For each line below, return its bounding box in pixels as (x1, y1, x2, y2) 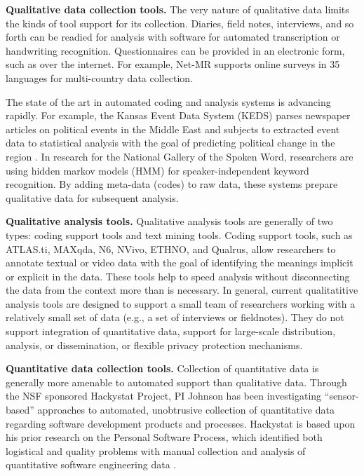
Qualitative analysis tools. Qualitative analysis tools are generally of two (6, 214, 333, 229)
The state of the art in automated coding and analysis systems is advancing (6, 94, 331, 109)
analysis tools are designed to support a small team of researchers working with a (6, 296, 356, 311)
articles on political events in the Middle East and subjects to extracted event (6, 121, 340, 136)
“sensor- (324, 388, 359, 403)
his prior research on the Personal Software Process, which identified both (6, 430, 323, 444)
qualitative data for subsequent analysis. (6, 190, 179, 205)
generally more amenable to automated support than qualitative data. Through (6, 374, 347, 389)
